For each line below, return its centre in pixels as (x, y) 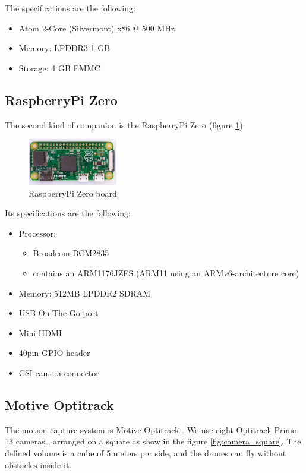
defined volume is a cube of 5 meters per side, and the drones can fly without (146, 453)
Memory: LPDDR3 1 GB (64, 48)
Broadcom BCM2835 (71, 253)
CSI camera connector (59, 373)
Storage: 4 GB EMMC (59, 67)
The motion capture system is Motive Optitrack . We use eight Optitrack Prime (151, 429)
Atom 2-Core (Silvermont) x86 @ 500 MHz (97, 28)
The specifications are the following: (70, 8)
